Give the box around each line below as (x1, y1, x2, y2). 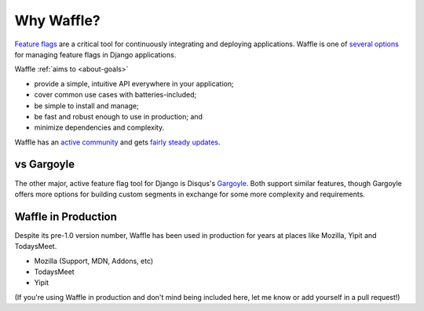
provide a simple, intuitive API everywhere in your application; (34, 79, 235, 88)
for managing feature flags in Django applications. (14, 49, 177, 59)
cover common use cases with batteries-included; (34, 90, 197, 100)
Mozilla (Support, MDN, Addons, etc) (34, 256, 154, 265)
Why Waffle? (14, 12, 101, 29)
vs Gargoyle (14, 158, 75, 171)
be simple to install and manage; (34, 101, 139, 110)
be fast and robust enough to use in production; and (34, 112, 203, 121)
